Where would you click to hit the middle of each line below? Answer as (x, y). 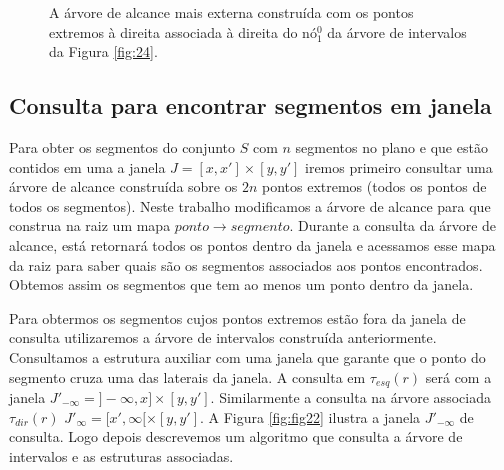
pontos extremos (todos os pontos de (374, 186)
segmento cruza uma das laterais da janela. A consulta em (187, 376)
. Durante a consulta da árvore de (393, 225)
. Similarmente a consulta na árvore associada (350, 396)
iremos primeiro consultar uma (399, 166)
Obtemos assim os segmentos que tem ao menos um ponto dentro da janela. (241, 284)
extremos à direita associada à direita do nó (183, 31)
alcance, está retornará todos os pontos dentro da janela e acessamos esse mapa (252, 244)
